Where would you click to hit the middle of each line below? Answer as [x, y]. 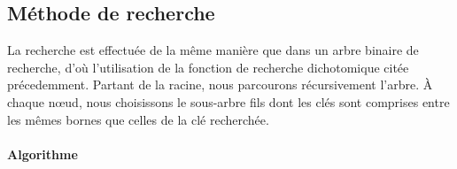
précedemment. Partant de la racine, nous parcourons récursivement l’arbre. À [220, 84]
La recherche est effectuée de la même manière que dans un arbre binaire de [213, 50]
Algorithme [43, 154]
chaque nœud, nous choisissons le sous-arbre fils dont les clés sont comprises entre [228, 101]
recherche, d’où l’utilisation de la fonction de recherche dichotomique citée [208, 67]
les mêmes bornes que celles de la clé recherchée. [138, 119]
